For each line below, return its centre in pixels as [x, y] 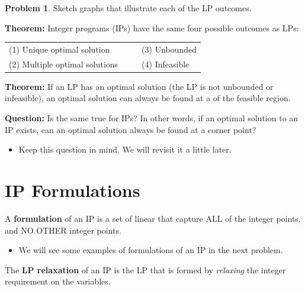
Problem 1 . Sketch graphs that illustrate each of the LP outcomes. [128, 8]
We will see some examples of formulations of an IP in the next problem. [151, 250]
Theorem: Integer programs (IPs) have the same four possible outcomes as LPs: [152, 28]
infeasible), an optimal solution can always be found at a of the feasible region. [148, 98]
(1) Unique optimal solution [60, 49]
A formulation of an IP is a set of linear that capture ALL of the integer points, [153, 218]
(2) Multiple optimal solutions [64, 64]
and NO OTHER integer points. [63, 230]
